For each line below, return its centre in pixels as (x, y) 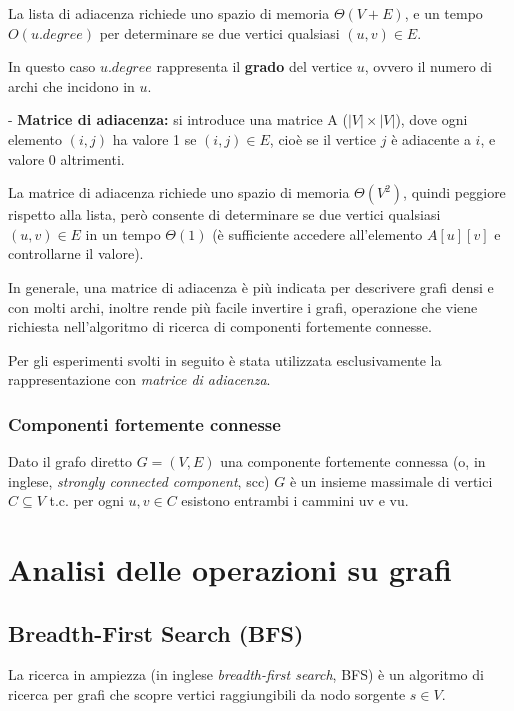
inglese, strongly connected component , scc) (139, 480)
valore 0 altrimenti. (66, 158)
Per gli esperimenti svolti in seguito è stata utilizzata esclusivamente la (225, 359)
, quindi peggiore (454, 192)
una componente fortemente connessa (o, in (353, 461)
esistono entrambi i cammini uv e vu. (295, 500)
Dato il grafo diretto (70, 461)
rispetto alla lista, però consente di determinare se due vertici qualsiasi (224, 214)
